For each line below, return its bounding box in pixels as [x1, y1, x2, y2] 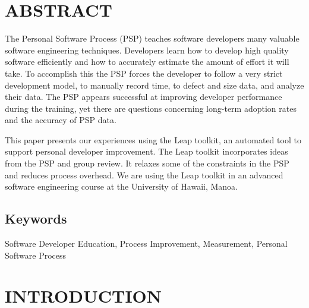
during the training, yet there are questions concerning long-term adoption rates [5, 102, 297, 114]
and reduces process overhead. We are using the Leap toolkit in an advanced [5, 168, 283, 181]
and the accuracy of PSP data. [5, 114, 116, 126]
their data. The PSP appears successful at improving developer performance [5, 90, 282, 103]
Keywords [5, 209, 67, 228]
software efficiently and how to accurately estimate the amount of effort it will [5, 55, 289, 68]
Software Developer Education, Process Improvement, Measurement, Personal [5, 237, 288, 250]
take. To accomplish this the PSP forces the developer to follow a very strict [5, 67, 283, 79]
